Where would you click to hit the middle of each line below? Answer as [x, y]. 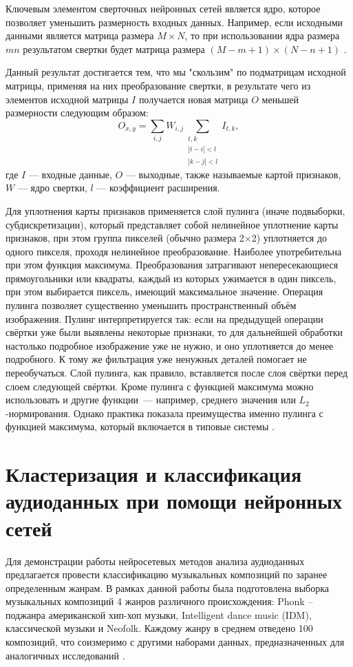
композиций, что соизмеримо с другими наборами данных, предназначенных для [175, 642]
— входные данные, [70, 174]
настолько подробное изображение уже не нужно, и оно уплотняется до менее [170, 345]
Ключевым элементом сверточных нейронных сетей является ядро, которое [163, 8]
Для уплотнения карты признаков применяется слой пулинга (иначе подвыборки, [175, 210]
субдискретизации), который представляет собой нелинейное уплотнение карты [172, 224]
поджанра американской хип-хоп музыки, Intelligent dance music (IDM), [159, 614]
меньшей [280, 99]
